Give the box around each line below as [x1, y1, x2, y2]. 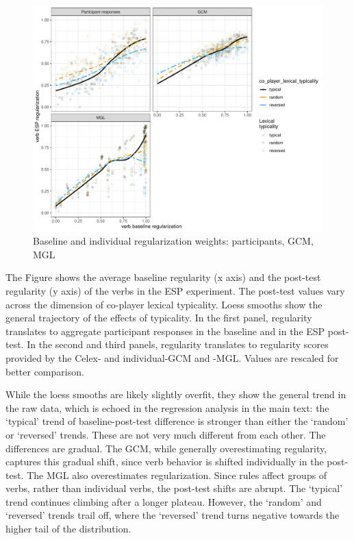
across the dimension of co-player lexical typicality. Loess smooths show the [5, 297, 323, 311]
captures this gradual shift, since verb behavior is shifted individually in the [5, 454, 324, 469]
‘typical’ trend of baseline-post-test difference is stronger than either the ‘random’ [5, 414, 349, 428]
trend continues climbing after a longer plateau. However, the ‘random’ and [5, 494, 322, 508]
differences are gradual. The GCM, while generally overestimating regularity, [5, 441, 327, 455]
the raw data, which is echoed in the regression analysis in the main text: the [5, 400, 329, 415]
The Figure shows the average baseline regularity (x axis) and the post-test [5, 270, 321, 284]
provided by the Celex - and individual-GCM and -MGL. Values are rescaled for [5, 350, 339, 365]
